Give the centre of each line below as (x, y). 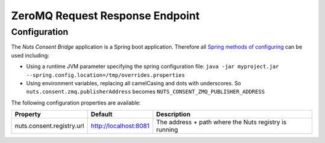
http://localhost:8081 (120, 126)
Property (28, 114)
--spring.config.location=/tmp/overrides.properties (106, 75)
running (167, 130)
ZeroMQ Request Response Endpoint (105, 16)
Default (101, 114)
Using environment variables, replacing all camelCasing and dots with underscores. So (134, 83)
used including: (30, 55)
